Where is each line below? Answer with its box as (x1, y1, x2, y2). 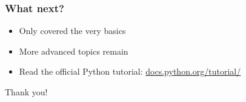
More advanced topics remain (19, 44, 128, 57)
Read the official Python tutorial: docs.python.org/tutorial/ (19, 65, 241, 78)
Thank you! (5, 86, 48, 98)
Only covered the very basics (19, 24, 126, 37)
